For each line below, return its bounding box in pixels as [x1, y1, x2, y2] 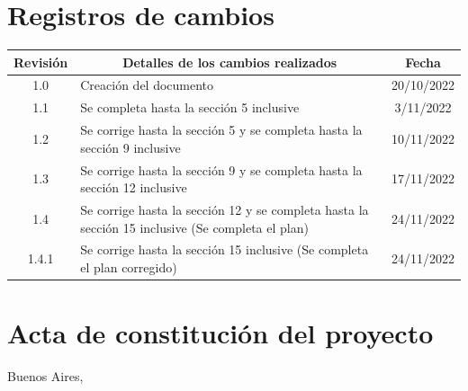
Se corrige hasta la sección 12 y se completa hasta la [80, 200, 369, 219]
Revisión [13, 52, 68, 71]
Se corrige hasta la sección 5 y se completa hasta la [80, 120, 363, 139]
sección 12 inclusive [80, 178, 187, 197]
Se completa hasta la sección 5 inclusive [80, 98, 300, 117]
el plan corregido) [80, 258, 177, 277]
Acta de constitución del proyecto [7, 315, 434, 351]
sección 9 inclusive [80, 138, 181, 156]
